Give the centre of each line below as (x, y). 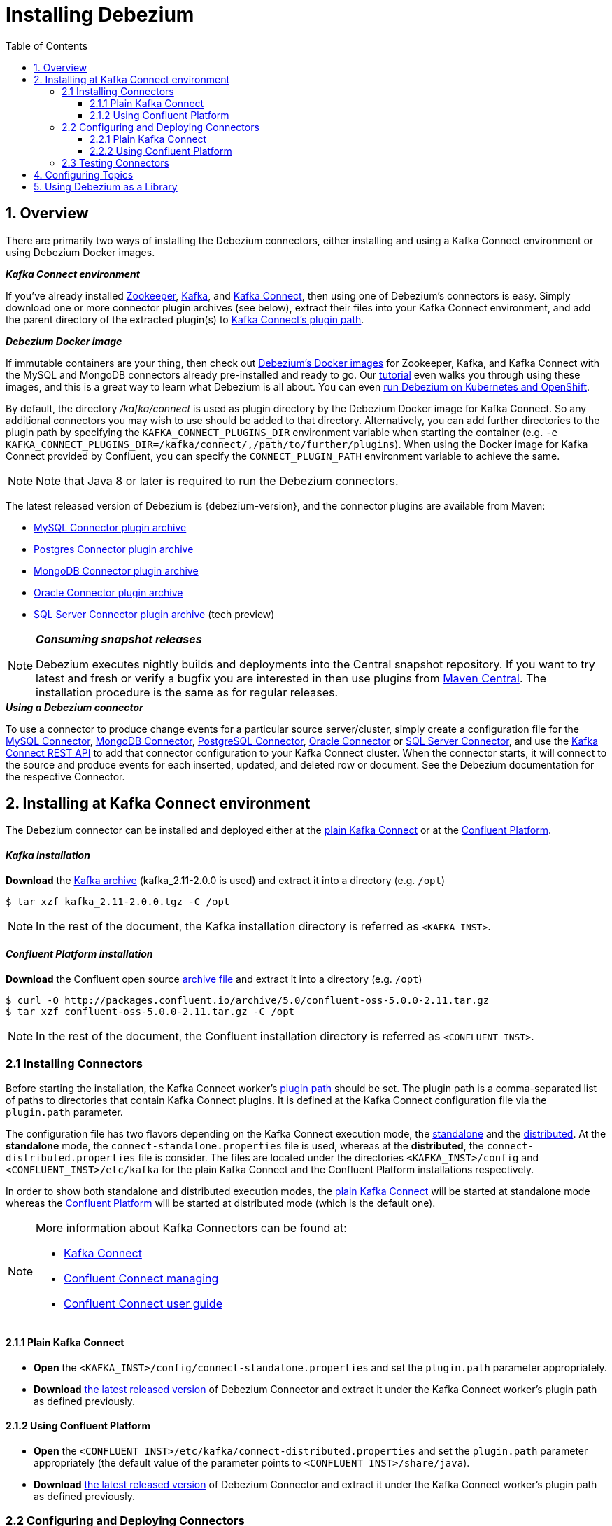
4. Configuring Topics (84, 174)
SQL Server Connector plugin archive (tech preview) (154, 614)
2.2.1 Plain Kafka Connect (148, 139)
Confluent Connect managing (141, 1278)
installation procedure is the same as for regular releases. (187, 692)
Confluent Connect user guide (143, 1303)
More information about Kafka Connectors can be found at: (191, 1227)
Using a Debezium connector (74, 707)
